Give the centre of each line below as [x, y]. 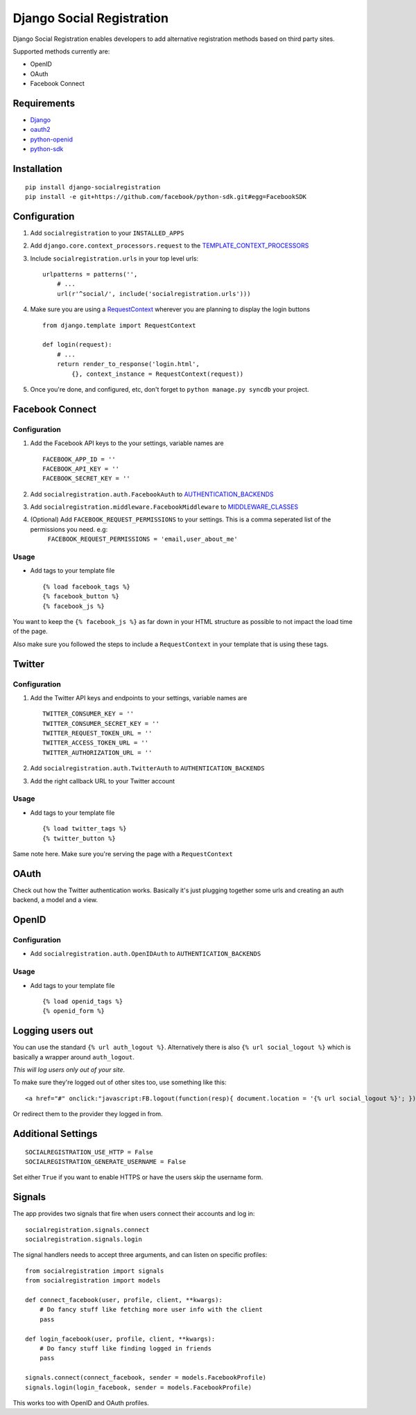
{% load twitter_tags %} [85, 829]
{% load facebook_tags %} [87, 587]
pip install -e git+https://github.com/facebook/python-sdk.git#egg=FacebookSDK [166, 197]
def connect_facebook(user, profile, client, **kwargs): [124, 1300]
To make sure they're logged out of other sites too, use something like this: [120, 1082]
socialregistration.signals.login [84, 1240]
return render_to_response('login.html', [128, 364]
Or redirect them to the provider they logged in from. [88, 1114]
